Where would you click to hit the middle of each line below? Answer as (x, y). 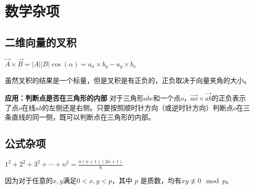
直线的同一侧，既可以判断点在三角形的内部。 (83, 117)
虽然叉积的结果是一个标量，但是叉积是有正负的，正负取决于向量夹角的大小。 (128, 80)
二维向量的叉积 (41, 42)
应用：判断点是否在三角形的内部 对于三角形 (74, 98)
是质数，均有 (161, 180)
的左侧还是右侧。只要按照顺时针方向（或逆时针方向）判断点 (138, 107)
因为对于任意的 (29, 180)
